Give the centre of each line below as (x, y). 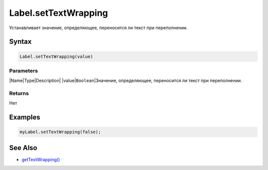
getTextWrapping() (41, 159)
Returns (19, 93)
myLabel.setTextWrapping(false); (60, 132)
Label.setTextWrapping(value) (56, 56)
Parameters (24, 71)
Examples (25, 117)
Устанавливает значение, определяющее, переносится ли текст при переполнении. (99, 28)
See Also (23, 148)
